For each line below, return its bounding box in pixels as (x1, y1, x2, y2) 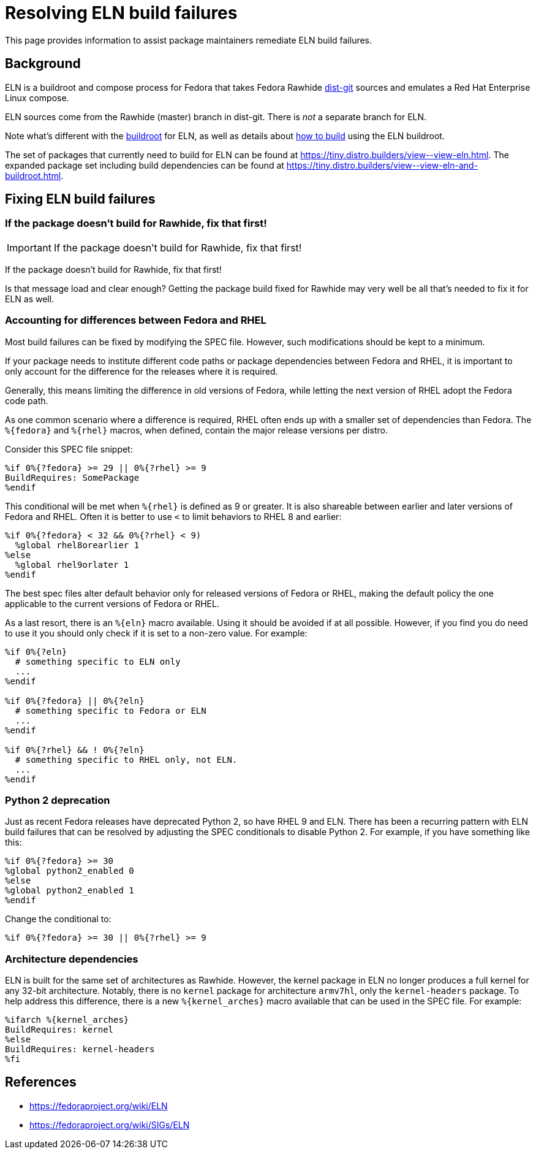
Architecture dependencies (5, 952, 138, 965)
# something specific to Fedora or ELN (15, 705, 206, 716)
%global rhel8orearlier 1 (15, 540, 140, 550)
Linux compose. (5, 92, 69, 103)
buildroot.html (5, 170, 61, 181)
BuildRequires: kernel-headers (5, 1044, 155, 1055)
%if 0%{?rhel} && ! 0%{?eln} (5, 744, 145, 755)
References (5, 1074, 77, 1090)
